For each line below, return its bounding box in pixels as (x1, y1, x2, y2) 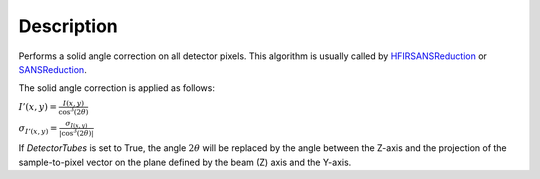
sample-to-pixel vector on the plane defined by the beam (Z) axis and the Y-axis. (18, 156, 352, 168)
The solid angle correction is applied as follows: (18, 82, 215, 94)
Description (18, 15, 119, 37)
